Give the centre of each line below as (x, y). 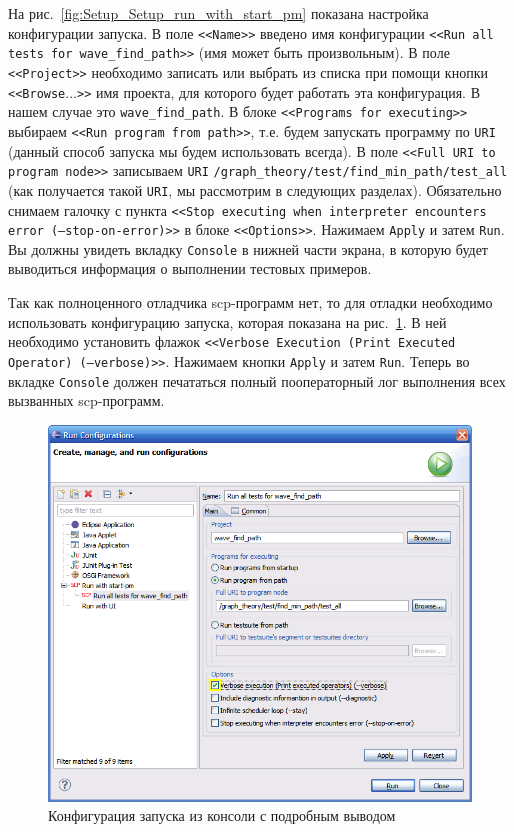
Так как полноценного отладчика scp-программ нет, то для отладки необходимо (250, 302)
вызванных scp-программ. (86, 400)
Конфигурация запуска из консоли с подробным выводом (222, 815)
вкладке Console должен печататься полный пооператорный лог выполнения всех (257, 380)
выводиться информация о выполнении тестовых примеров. (190, 268)
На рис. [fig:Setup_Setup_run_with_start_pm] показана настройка (218, 13)
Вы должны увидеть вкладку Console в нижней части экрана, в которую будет (248, 248)
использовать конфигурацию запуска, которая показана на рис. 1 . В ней (227, 321)
